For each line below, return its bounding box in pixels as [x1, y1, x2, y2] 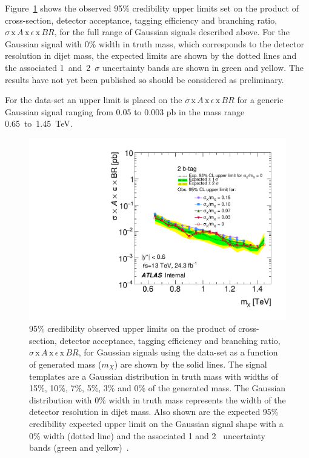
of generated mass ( [29, 357, 102, 370]
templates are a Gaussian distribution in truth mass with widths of [29, 369, 279, 382]
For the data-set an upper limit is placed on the [5, 93, 182, 106]
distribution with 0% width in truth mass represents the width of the [29, 393, 286, 406]
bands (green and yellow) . [29, 441, 129, 454]
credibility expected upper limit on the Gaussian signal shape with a [29, 417, 284, 429]
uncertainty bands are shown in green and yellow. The [102, 61, 304, 73]
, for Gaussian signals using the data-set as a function [78, 346, 278, 359]
